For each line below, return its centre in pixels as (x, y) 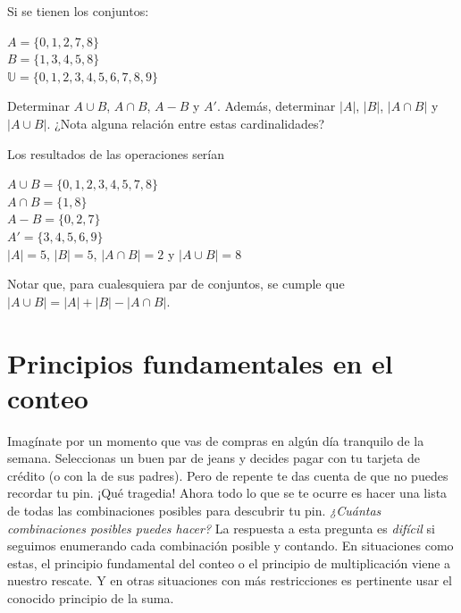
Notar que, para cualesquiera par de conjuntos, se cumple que (176, 284)
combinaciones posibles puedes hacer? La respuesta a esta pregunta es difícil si (221, 528)
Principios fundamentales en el (200, 362)
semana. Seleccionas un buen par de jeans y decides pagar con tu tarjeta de (214, 458)
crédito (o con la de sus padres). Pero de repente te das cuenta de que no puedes (228, 475)
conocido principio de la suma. (91, 597)
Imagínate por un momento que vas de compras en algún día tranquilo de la (216, 440)
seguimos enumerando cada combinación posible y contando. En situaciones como (230, 546)
